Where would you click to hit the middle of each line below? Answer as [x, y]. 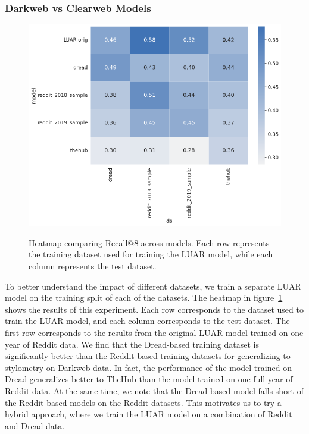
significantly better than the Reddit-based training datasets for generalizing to [148, 356]
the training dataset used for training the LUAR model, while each [151, 254]
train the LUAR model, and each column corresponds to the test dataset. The [147, 321]
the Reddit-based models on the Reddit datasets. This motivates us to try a [143, 402]
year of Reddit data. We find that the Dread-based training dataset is [132, 344]
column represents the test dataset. [93, 266]
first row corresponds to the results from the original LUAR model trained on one [154, 332]
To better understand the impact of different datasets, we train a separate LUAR [153, 286]
